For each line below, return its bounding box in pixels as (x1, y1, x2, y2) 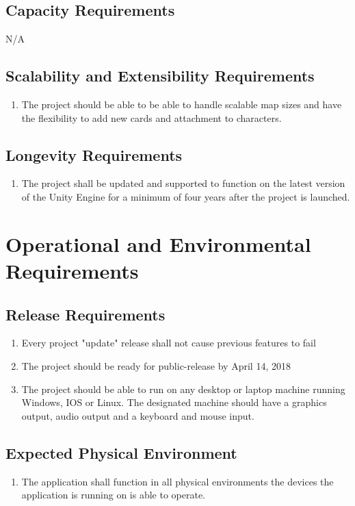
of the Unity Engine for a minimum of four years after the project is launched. (21, 189, 350, 203)
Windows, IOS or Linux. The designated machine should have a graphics (21, 395, 327, 409)
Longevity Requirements (5, 144, 183, 165)
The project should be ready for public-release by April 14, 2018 (21, 358, 291, 372)
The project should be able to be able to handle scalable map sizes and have (21, 97, 342, 111)
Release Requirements (5, 303, 166, 325)
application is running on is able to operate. (21, 488, 206, 502)
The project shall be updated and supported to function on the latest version (21, 176, 345, 190)
